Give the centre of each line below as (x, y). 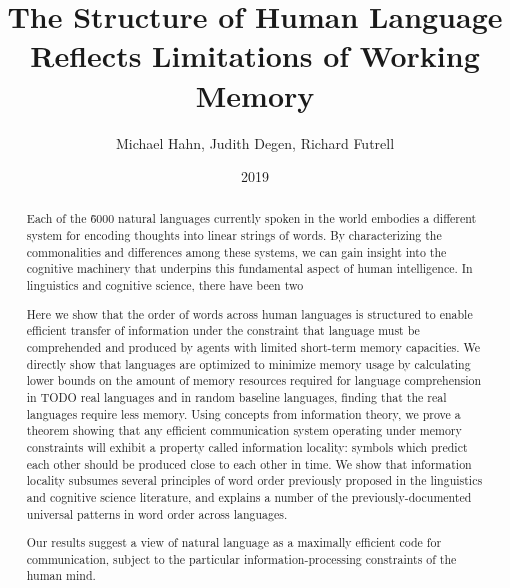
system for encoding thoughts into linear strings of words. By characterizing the (234, 235)
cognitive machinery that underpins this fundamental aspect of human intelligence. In (249, 268)
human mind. (61, 575)
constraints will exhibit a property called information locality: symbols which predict (247, 446)
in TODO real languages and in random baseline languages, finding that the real (236, 396)
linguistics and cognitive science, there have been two (165, 285)
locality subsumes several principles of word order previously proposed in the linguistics (254, 480)
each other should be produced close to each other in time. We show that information (249, 463)
